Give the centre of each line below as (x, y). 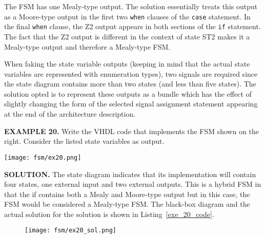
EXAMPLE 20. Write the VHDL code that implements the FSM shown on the (132, 131)
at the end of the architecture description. (70, 114)
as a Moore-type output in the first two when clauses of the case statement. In (127, 16)
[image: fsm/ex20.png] (43, 157)
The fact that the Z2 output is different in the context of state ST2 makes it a (127, 36)
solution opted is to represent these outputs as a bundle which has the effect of (128, 93)
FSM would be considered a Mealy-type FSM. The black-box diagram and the (127, 204)
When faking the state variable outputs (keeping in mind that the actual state (127, 64)
